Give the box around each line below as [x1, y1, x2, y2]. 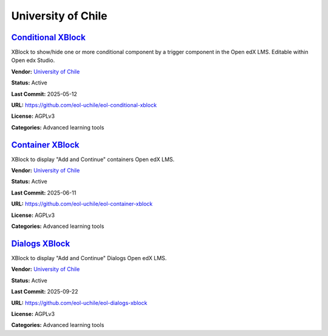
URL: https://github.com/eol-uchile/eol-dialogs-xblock [11, 299, 148, 306]
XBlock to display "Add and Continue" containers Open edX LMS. [11, 156, 175, 163]
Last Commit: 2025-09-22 [11, 288, 78, 295]
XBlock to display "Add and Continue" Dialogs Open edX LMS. [11, 254, 167, 261]
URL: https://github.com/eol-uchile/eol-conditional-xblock [11, 101, 157, 109]
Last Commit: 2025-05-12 [11, 90, 77, 97]
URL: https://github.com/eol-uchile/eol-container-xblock [11, 201, 153, 208]
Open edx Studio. [11, 57, 55, 64]
